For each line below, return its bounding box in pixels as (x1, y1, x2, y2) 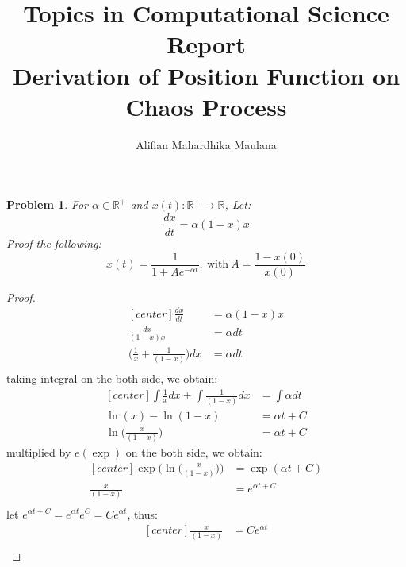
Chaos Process (125, 90, 287, 122)
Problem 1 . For (6, 196, 89, 213)
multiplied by (6, 444, 71, 461)
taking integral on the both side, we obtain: (6, 370, 218, 387)
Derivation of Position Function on (12, 59, 400, 91)
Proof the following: (6, 234, 101, 251)
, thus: (127, 505, 158, 522)
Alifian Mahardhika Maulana (136, 136, 277, 152)
